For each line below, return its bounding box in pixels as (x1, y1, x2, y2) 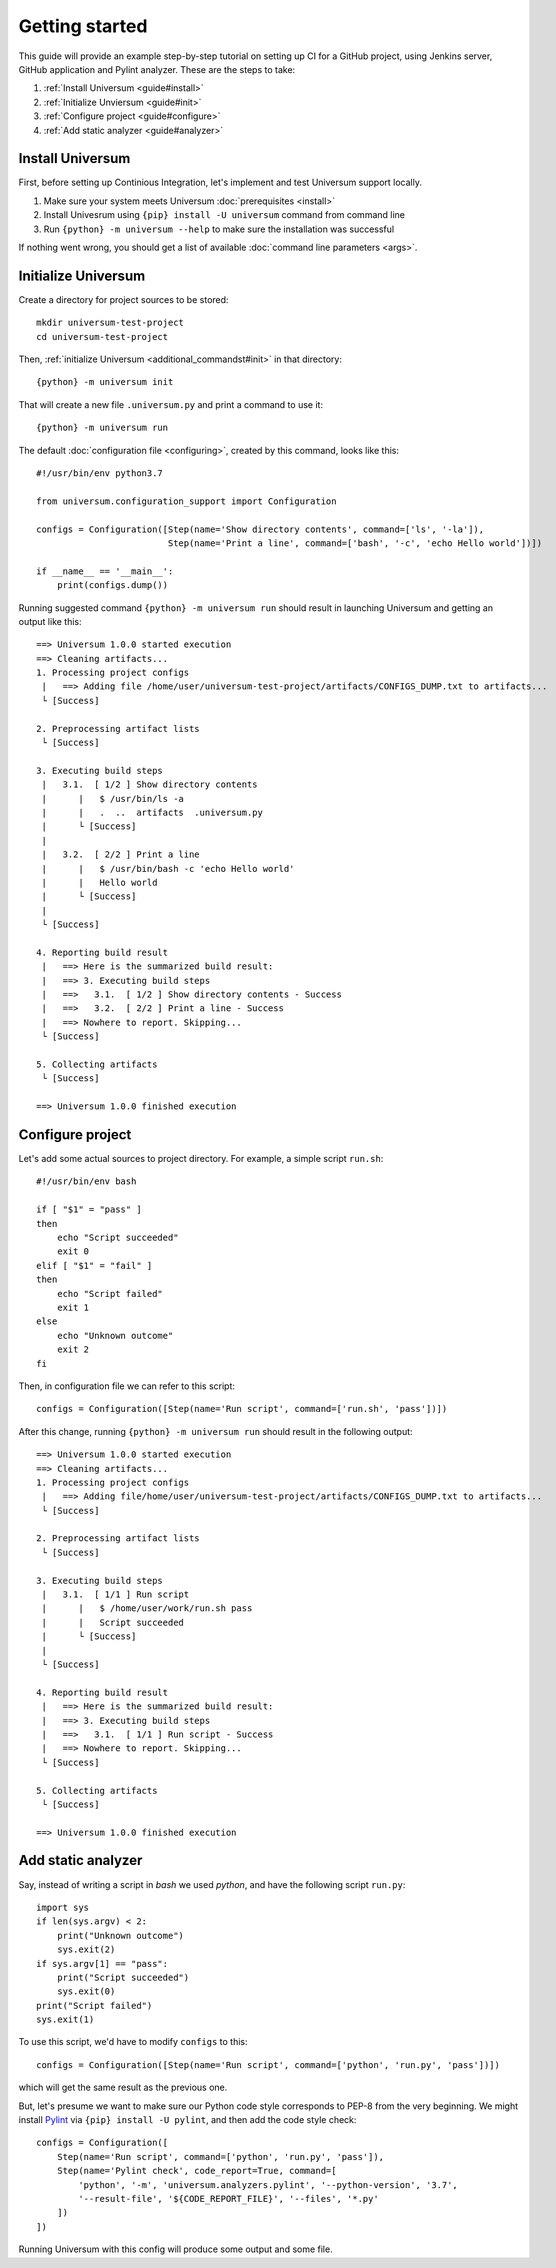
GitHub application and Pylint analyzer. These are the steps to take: (18, 63, 296, 75)
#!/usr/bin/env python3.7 (36, 468, 164, 479)
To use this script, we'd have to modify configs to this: (18, 2036, 249, 2048)
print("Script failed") (36, 2000, 153, 2011)
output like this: (18, 615, 82, 627)
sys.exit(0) (56, 1986, 116, 1997)
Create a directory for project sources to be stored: (18, 293, 229, 305)
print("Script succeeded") (56, 1971, 190, 1983)
